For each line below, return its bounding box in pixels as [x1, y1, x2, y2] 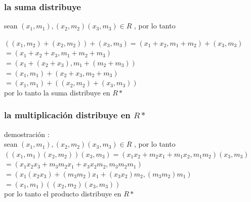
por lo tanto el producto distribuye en [4, 188, 121, 199]
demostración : [4, 128, 50, 139]
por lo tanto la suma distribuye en [4, 87, 110, 97]
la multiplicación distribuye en [4, 109, 131, 121]
